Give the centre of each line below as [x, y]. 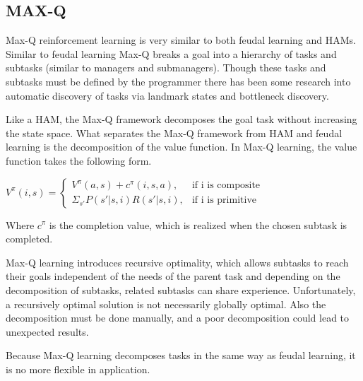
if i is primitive [224, 200]
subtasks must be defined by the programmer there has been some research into [178, 81]
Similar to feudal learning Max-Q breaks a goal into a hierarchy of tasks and [171, 53]
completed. [29, 239]
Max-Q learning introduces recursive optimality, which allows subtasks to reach [177, 262]
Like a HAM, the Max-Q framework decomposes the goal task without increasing [181, 119]
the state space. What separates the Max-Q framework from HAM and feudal [174, 133]
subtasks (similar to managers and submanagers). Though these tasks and [166, 68]
